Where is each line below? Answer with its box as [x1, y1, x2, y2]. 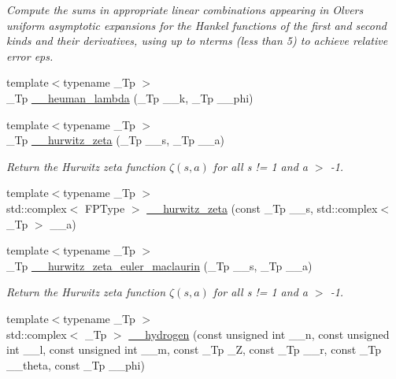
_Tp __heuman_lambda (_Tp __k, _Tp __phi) [6, 89, 254, 106]
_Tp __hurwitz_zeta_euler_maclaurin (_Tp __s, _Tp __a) [6, 257, 313, 273]
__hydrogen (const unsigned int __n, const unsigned [128, 325, 390, 342]
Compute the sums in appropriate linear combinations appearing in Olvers [6, 2, 364, 17]
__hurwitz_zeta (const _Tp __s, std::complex [146, 199, 378, 216]
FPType [85, 199, 125, 216]
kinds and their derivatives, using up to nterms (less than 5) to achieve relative [6, 32, 388, 49]
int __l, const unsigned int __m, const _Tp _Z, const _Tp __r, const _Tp [6, 341, 382, 358]
